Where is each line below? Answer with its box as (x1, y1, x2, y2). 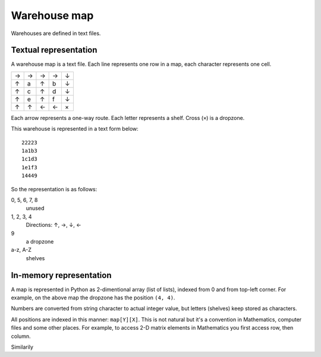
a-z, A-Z (11, 247, 32, 254)
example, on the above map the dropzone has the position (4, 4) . (11, 294, 175, 301)
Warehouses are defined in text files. (11, 30, 101, 37)
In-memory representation (11, 270, 112, 280)
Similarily (11, 343, 34, 350)
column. (11, 333, 31, 340)
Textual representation (11, 45, 97, 55)
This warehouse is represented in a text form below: (11, 125, 139, 132)
